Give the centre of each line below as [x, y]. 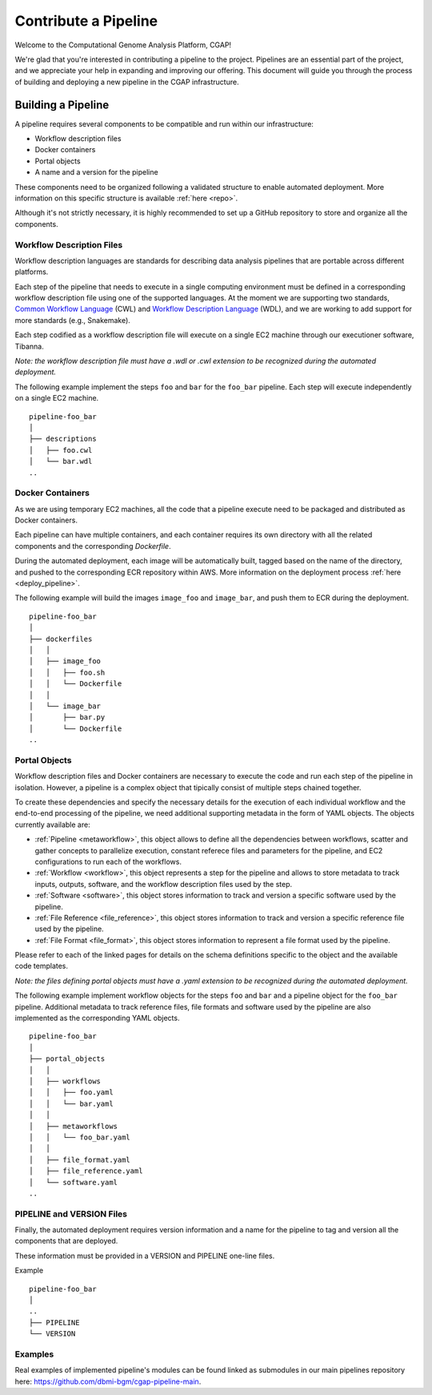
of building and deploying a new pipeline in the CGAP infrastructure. [127, 82]
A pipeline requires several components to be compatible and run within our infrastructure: [164, 123]
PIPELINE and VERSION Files [71, 1214]
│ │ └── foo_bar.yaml [80, 1137]
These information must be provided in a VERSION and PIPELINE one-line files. [145, 1256]
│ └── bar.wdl [61, 462]
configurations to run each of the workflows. [108, 861]
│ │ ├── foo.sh [67, 672]
